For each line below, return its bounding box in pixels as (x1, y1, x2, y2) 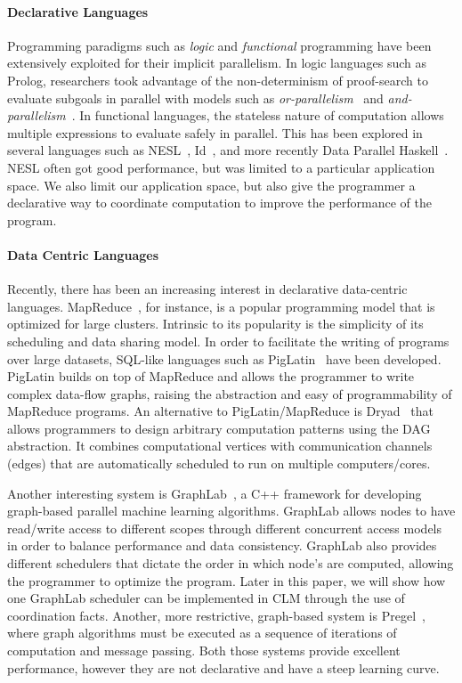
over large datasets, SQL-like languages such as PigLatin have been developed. (7, 349, 442, 368)
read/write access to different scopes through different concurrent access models (7, 518, 442, 537)
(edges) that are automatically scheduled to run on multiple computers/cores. (7, 454, 431, 473)
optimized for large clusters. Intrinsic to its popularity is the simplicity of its (7, 314, 424, 333)
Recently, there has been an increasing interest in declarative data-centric (7, 280, 408, 298)
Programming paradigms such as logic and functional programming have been (7, 36, 432, 54)
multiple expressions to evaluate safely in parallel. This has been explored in (7, 123, 423, 142)
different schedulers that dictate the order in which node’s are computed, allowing (7, 554, 454, 573)
